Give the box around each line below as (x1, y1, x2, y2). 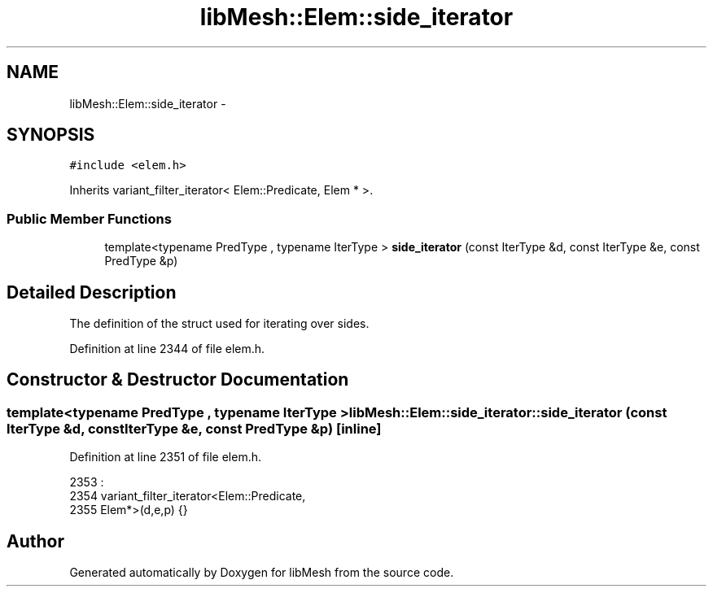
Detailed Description (7, 281, 177, 303)
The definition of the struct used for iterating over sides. (69, 316, 370, 331)
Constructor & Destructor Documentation (7, 369, 349, 390)
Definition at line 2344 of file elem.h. (69, 342, 265, 356)
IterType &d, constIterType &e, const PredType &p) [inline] (7, 420, 382, 437)
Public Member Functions (7, 210, 172, 227)
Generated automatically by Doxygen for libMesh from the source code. (69, 565, 454, 580)
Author (7, 530, 64, 552)
